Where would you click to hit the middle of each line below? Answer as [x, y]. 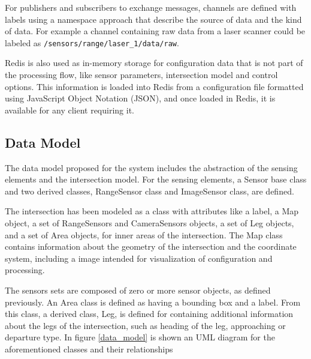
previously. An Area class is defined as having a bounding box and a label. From [153, 302]
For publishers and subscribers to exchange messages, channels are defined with [151, 7]
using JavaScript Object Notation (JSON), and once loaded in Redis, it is [140, 98]
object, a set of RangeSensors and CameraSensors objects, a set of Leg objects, [150, 222]
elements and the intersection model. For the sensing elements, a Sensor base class [156, 179]
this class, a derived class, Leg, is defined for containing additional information [149, 314]
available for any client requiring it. [70, 110]
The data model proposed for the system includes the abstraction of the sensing [151, 167]
